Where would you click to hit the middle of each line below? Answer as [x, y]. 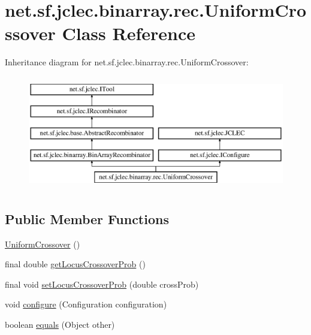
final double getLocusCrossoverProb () [75, 264]
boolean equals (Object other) [60, 325]
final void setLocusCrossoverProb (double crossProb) [102, 284]
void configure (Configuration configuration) [86, 304]
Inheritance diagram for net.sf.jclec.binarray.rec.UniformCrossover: [127, 62]
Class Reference [129, 33]
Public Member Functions [87, 218]
